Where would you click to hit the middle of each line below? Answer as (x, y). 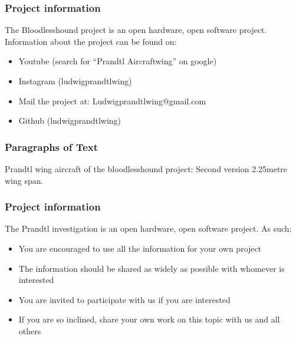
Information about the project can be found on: (91, 41)
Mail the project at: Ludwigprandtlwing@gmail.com (112, 101)
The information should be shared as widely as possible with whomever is (152, 268)
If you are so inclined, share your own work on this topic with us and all (149, 319)
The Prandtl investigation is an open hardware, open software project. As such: (148, 228)
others (30, 330)
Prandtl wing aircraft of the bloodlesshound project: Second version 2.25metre (146, 169)
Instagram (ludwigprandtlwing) (75, 81)
